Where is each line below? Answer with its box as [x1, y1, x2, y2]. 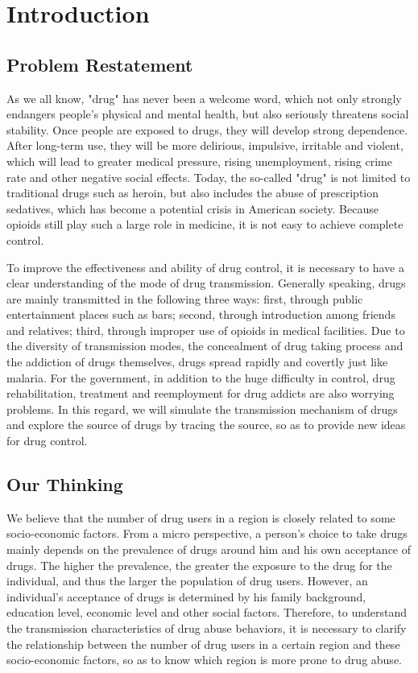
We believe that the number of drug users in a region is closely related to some [6, 509, 395, 526]
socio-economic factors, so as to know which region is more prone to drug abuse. [6, 651, 402, 668]
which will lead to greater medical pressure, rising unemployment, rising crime [6, 152, 392, 169]
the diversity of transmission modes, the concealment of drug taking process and [6, 337, 404, 354]
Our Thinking [6, 472, 123, 497]
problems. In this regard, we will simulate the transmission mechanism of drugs [6, 400, 398, 417]
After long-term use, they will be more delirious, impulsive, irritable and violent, [6, 137, 404, 154]
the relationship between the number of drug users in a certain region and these [6, 635, 400, 652]
